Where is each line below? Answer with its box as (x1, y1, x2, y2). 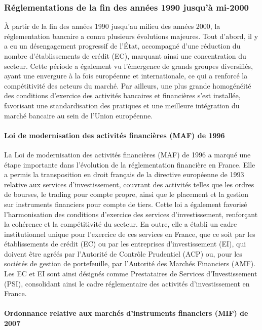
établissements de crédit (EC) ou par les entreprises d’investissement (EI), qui (4, 238, 246, 249)
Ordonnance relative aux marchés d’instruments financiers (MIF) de (4, 308, 248, 318)
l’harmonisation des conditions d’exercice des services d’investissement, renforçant (4, 209, 258, 219)
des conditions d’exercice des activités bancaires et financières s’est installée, (4, 90, 241, 101)
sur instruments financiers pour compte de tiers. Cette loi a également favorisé (4, 198, 247, 209)
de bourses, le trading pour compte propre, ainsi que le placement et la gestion (4, 189, 248, 199)
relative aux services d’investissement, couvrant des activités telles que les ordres (4, 179, 254, 189)
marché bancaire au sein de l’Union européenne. (4, 110, 153, 120)
